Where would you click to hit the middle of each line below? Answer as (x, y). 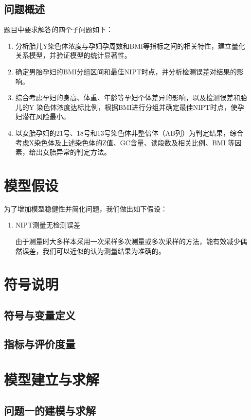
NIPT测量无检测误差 (48, 225)
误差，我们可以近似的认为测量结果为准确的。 (94, 251)
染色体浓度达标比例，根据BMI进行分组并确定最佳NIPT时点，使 (137, 107)
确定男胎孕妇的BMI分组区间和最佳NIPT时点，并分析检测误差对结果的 (126, 71)
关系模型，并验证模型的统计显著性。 (73, 55)
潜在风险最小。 (46, 116)
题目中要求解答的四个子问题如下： (58, 29)
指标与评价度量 (40, 343)
